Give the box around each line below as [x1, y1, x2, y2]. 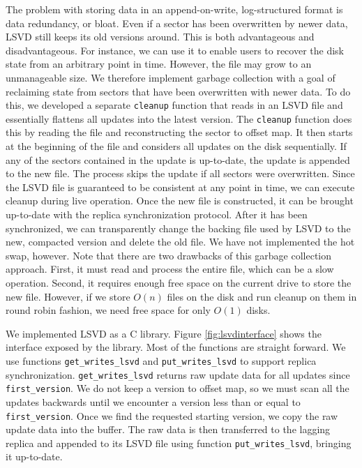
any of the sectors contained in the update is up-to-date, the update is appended [6, 152, 350, 167]
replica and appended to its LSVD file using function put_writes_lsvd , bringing [6, 435, 352, 450]
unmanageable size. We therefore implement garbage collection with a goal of [6, 70, 335, 84]
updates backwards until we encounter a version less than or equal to [6, 394, 301, 409]
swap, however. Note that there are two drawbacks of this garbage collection [6, 248, 332, 262]
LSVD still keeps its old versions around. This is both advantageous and [6, 29, 315, 44]
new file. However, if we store [6, 289, 130, 303]
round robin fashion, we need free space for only [6, 303, 211, 317]
